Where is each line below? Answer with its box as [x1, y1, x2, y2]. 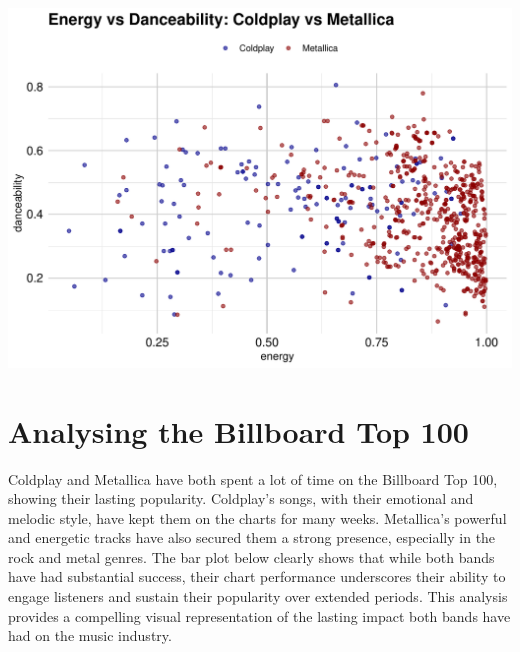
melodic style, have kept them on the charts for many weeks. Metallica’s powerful [8, 507, 507, 528]
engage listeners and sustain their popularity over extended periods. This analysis [8, 586, 508, 607]
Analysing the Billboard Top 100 [8, 410, 469, 451]
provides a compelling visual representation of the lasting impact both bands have [8, 605, 511, 626]
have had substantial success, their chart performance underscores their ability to [8, 566, 506, 587]
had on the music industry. [8, 625, 172, 646]
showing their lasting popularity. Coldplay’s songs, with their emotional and [8, 488, 474, 509]
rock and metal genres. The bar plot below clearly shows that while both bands [8, 546, 495, 567]
